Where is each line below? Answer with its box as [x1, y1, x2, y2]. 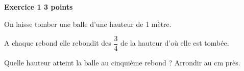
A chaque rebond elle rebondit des [4, 38, 111, 48]
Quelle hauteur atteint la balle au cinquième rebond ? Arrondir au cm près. [4, 57, 240, 68]
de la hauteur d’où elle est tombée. [120, 38, 229, 48]
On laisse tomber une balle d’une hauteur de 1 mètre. [4, 18, 172, 29]
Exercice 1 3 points [4, 2, 73, 12]
